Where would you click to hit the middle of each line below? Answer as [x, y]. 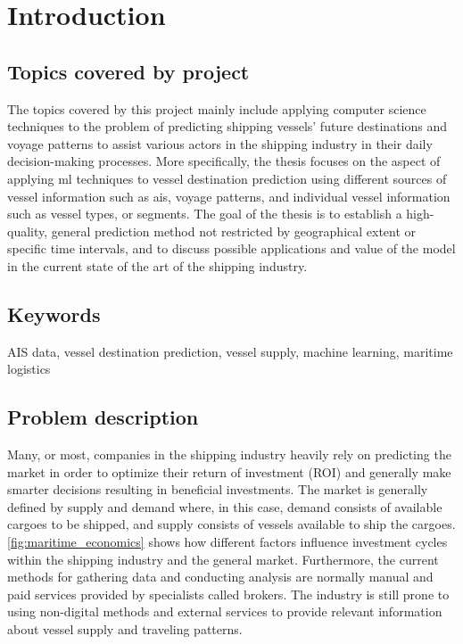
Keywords [54, 314]
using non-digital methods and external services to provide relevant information [225, 611]
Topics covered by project [128, 71]
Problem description [103, 417]
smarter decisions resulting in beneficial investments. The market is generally [218, 489]
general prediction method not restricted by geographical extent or [234, 231]
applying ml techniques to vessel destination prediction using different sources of [227, 178]
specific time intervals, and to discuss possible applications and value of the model [231, 248]
